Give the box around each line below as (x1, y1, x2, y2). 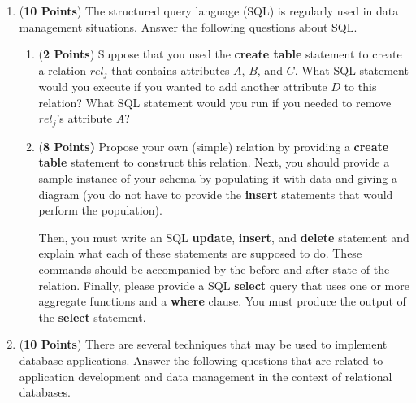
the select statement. (38, 308, 146, 325)
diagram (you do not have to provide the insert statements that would (38, 185, 393, 202)
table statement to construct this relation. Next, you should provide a (38, 154, 390, 171)
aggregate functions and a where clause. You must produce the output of (38, 292, 406, 310)
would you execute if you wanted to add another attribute (38, 78, 327, 95)
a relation (38, 61, 86, 78)
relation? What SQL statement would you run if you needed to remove (38, 93, 392, 110)
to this (344, 78, 377, 95)
